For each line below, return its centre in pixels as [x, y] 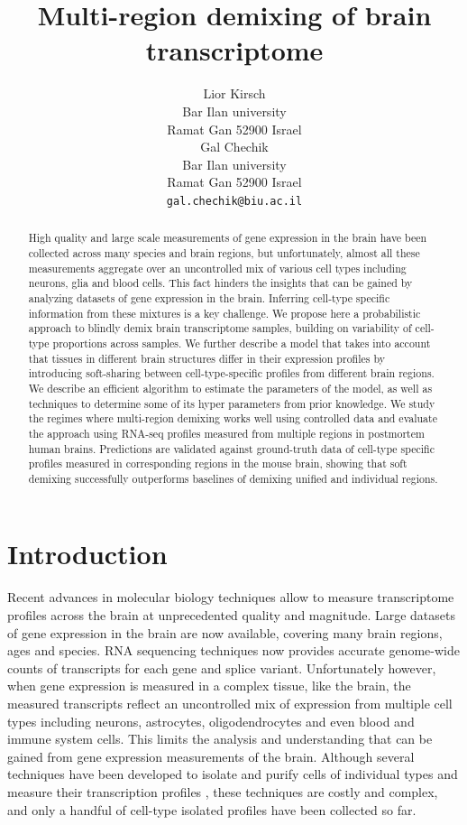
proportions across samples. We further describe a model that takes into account [242, 343]
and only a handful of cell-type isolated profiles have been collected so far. [212, 809]
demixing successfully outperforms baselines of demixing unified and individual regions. [233, 478]
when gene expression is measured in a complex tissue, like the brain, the [209, 686]
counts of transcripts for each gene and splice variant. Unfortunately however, [222, 667]
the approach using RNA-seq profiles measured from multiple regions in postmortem [226, 433]
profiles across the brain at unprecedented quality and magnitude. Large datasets [232, 615]
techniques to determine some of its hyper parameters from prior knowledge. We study [232, 403]
